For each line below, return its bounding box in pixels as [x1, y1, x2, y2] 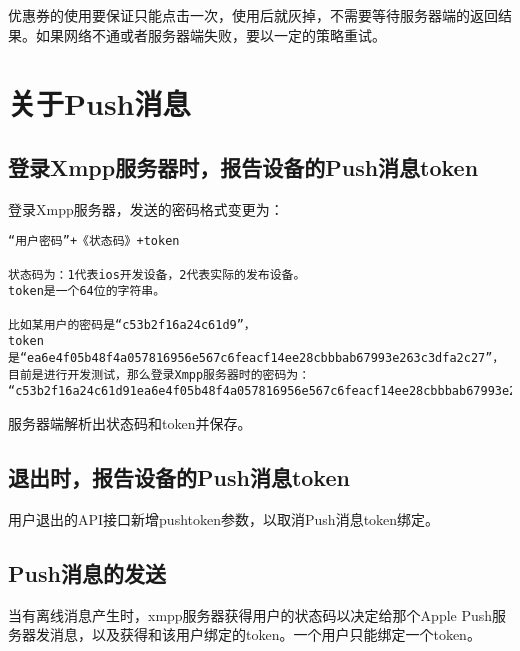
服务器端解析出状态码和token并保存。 [8, 412, 252, 433]
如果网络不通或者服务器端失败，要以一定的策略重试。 [35, 24, 386, 45]
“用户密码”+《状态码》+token [8, 234, 180, 249]
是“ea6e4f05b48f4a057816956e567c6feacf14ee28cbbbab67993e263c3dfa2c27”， [8, 350, 505, 365]
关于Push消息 [8, 83, 191, 124]
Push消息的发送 [8, 557, 166, 588]
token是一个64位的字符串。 [8, 284, 166, 299]
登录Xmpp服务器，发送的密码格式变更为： [8, 198, 284, 219]
